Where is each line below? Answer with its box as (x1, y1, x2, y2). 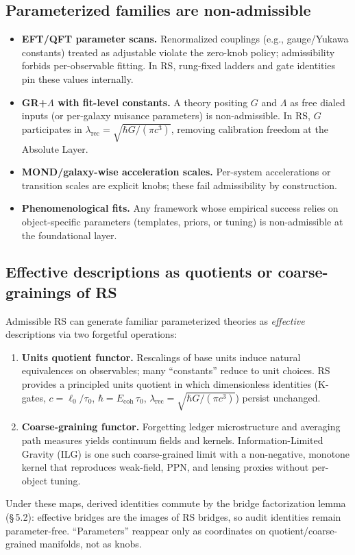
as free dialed (290, 95, 345, 109)
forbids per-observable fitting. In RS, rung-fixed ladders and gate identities (21, 58, 336, 73)
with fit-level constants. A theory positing (58, 95, 248, 109)
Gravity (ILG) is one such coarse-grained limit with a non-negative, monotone (21, 446, 350, 460)
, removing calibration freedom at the (171, 121, 328, 136)
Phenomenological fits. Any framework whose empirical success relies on (21, 201, 339, 215)
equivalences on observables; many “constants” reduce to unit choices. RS (21, 363, 330, 378)
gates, (21, 390, 46, 404)
